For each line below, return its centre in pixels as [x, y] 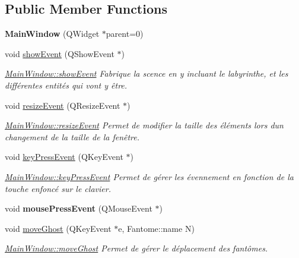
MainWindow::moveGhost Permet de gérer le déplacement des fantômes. [136, 248]
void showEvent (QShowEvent [60, 53]
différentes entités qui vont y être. [66, 85]
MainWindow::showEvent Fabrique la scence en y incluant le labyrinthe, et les [147, 73]
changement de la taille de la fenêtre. [72, 136]
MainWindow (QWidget [52, 34]
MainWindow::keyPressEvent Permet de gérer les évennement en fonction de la [149, 176]
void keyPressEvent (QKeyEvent [64, 157]
